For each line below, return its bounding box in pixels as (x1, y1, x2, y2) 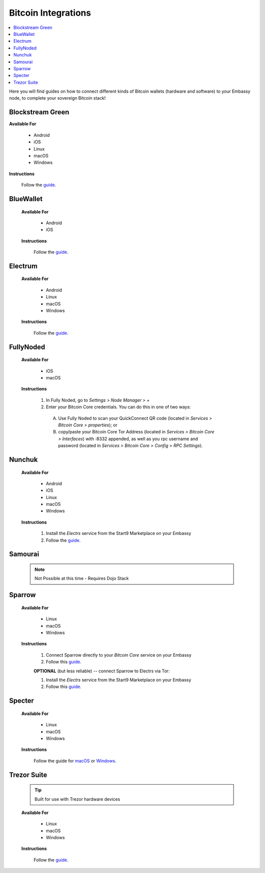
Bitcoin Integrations (9, 7, 91, 18)
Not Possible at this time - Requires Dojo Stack (34, 576, 129, 582)
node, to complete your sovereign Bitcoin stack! (9, 95, 106, 101)
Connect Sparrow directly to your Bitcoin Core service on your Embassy (46, 652, 191, 658)
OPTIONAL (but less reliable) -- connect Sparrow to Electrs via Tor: (33, 668, 170, 674)
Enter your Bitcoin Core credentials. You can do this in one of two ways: (46, 404, 191, 410)
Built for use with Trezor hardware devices (34, 796, 120, 802)
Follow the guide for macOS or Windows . (33, 758, 117, 764)
